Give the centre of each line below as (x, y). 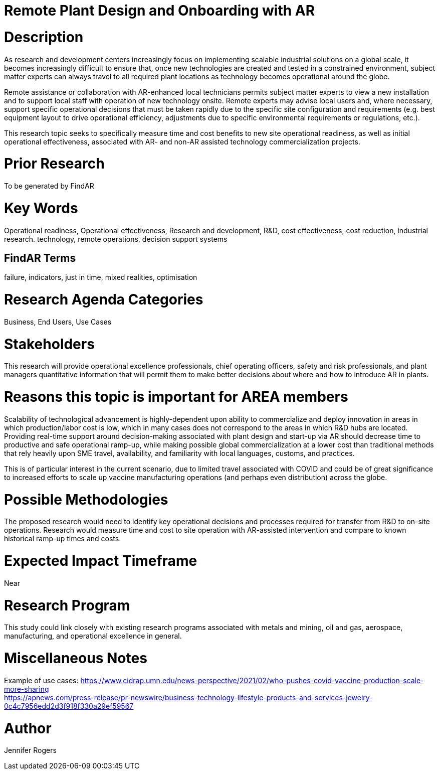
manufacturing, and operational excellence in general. (93, 636)
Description (44, 37)
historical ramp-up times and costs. (63, 539)
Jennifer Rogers (30, 750)
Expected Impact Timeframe (101, 561)
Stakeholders (49, 344)
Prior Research (54, 164)
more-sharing (27, 689)
